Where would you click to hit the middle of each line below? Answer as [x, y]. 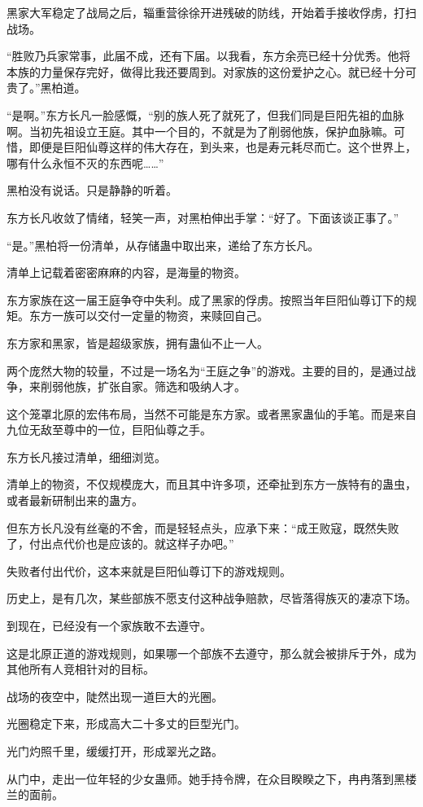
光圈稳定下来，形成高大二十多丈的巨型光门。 [126, 724]
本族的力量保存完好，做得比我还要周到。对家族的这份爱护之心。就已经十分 [206, 71]
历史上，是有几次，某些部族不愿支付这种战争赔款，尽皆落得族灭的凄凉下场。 [211, 598]
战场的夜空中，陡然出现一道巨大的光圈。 [115, 696]
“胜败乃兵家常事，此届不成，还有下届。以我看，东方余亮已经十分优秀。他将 [209, 56]
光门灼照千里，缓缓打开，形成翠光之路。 [115, 751]
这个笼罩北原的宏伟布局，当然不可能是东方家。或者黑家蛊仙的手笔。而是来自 [211, 413]
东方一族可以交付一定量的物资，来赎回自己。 [148, 316]
